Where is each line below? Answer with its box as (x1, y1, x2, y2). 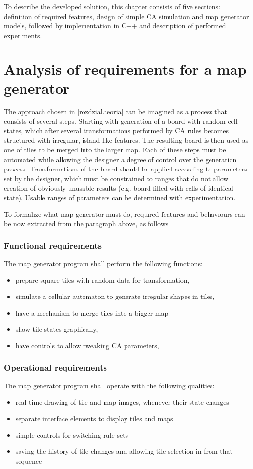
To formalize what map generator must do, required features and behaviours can (4, 209, 245, 219)
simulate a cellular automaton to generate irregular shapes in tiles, (15, 291, 215, 301)
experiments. (4, 30, 42, 40)
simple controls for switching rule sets (15, 429, 128, 440)
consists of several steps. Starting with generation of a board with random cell (4, 116, 238, 126)
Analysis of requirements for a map (4, 59, 247, 79)
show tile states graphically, (15, 324, 98, 334)
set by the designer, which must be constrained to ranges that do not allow (4, 173, 229, 183)
